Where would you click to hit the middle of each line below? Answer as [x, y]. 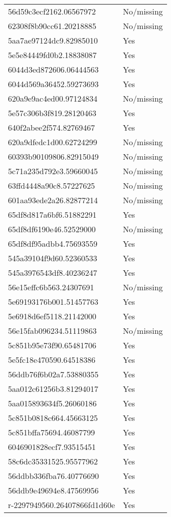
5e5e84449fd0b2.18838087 [52, 55]
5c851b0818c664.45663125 [53, 418]
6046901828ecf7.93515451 [52, 447]
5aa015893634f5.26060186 [52, 403]
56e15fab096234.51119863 [52, 331]
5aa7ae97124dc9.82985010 [53, 40]
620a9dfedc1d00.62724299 [53, 142]
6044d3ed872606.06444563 [53, 69]
